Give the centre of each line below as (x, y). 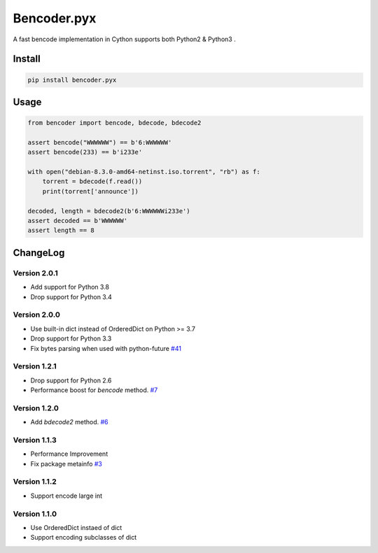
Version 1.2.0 (36, 408)
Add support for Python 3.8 (70, 287)
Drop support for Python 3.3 (71, 338)
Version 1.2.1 (35, 366)
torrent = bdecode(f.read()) (92, 181)
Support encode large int (66, 496)
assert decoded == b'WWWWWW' (78, 221)
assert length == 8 (61, 230)
